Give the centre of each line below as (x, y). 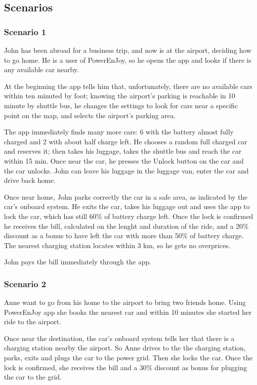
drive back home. (30, 180)
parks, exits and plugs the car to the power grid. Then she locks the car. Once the (128, 358)
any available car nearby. (42, 69)
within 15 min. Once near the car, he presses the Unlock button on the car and (124, 160)
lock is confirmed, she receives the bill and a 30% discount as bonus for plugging (126, 367)
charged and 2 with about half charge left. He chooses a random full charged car (126, 141)
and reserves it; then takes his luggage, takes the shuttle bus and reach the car (123, 151)
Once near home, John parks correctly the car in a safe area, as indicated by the (126, 196)
